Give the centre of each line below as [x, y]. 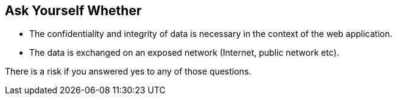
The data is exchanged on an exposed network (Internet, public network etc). [184, 53]
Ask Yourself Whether [73, 11]
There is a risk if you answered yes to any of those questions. [128, 72]
